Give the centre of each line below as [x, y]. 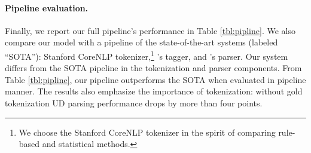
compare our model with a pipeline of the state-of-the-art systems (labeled [141, 42]
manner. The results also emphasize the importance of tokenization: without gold [154, 91]
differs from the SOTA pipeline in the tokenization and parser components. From [153, 68]
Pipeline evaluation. [47, 7]
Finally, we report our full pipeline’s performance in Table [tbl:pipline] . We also [150, 30]
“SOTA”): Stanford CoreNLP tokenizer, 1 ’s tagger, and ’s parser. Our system [147, 55]
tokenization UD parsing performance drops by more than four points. [134, 103]
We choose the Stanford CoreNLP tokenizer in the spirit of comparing [147, 132]
